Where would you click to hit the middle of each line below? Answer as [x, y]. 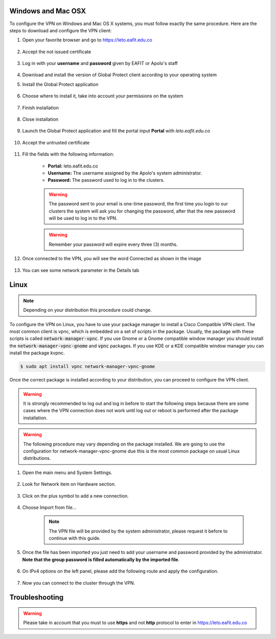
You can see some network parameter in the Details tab [81, 270]
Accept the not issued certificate [57, 52]
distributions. [37, 458]
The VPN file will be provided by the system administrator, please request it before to [138, 531]
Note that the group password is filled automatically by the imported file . [101, 559]
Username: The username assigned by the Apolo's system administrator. [125, 173]
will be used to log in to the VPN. [83, 218]
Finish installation [40, 108]
